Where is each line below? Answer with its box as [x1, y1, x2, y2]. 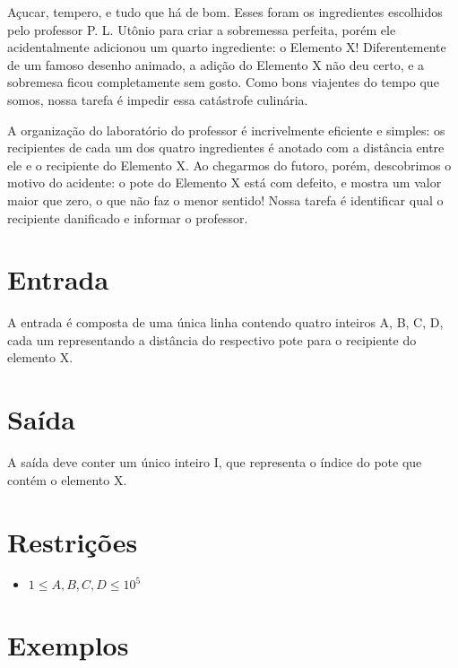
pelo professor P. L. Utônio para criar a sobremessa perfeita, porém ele [7, 20, 396, 39]
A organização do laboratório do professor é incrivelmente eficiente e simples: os [7, 120, 445, 139]
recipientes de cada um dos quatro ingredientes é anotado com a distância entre [7, 138, 445, 157]
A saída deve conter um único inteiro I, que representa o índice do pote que [7, 453, 422, 472]
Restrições [7, 523, 138, 560]
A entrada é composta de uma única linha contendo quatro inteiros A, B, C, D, [7, 313, 444, 332]
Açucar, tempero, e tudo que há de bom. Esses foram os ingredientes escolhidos [7, 3, 443, 21]
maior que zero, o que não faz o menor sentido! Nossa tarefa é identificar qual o [7, 190, 444, 209]
